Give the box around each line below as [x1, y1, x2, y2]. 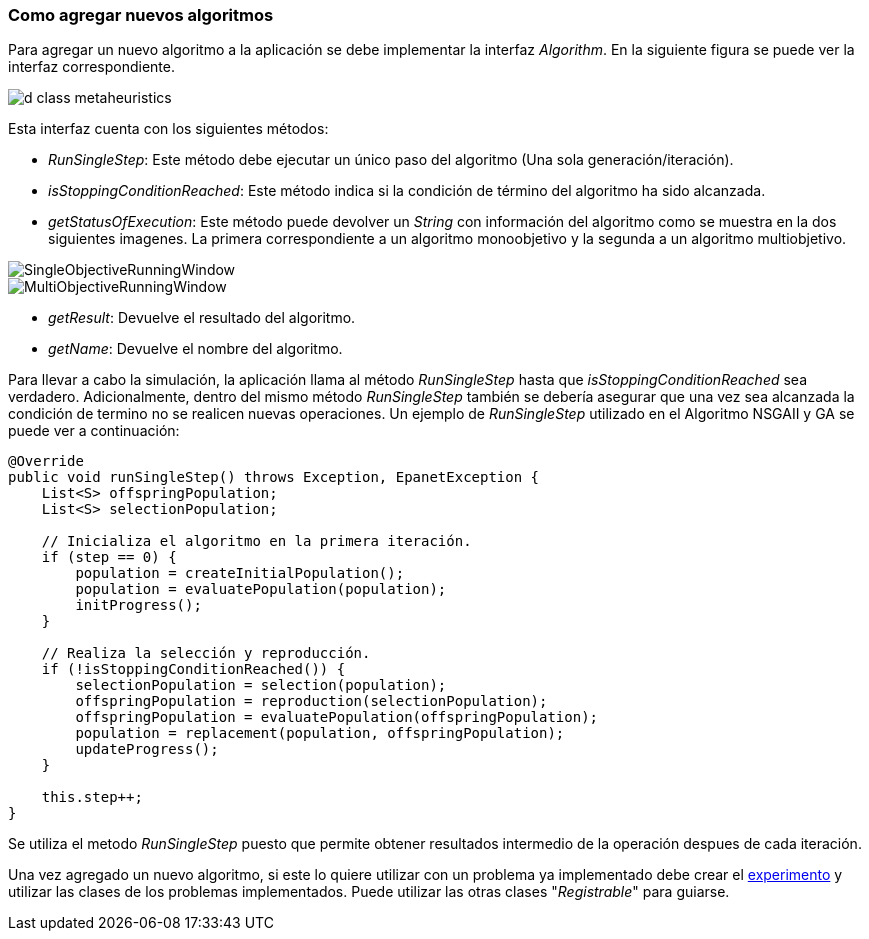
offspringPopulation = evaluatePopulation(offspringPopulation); [75, 709, 599, 726]
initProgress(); [75, 597, 202, 614]
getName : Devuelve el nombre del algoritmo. [48, 340, 343, 358]
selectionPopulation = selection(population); [75, 677, 447, 694]
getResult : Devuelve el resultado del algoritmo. [48, 309, 356, 327]
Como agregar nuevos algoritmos [8, 5, 274, 25]
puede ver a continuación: [8, 422, 180, 440]
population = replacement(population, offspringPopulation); [75, 725, 565, 742]
